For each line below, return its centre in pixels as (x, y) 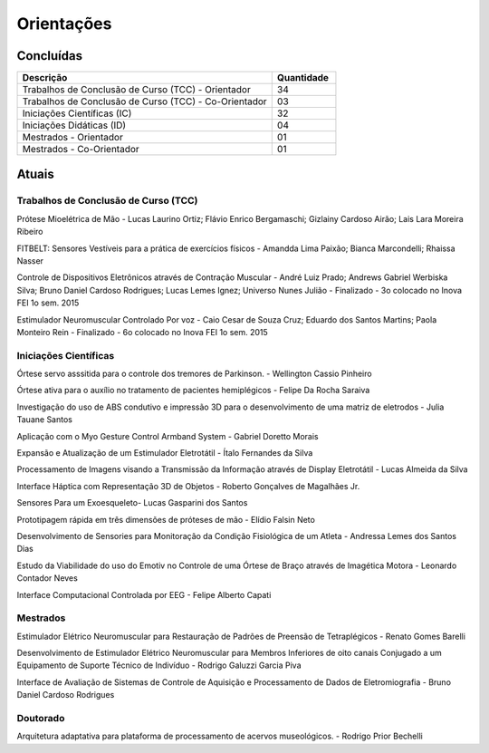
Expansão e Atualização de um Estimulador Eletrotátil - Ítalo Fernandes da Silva (165, 453)
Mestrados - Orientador (73, 138)
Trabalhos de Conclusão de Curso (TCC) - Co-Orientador (144, 101)
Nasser (30, 261)
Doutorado (41, 719)
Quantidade (303, 78)
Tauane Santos (44, 420)
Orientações (64, 24)
